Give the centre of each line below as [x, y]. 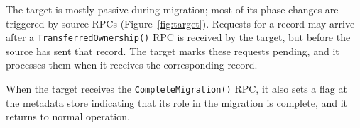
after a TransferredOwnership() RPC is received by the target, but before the [178, 37]
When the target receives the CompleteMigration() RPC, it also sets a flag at [176, 89]
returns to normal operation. [68, 116]
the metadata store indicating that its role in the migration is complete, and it [177, 102]
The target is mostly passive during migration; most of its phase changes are [172, 9]
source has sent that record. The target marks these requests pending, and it [173, 51]
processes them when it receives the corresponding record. [132, 65]
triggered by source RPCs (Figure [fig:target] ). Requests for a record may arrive [180, 23]
